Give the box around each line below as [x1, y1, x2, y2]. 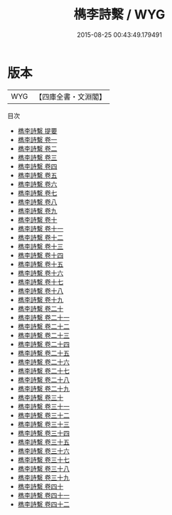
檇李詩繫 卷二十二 [17, 322, 70, 331]
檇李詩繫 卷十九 [17, 295, 64, 304]
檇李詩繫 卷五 [17, 171, 58, 179]
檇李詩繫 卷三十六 [17, 446, 70, 455]
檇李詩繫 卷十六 [17, 268, 64, 277]
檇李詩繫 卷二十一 [17, 313, 70, 322]
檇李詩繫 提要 [17, 126, 58, 135]
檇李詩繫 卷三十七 [17, 455, 70, 464]
